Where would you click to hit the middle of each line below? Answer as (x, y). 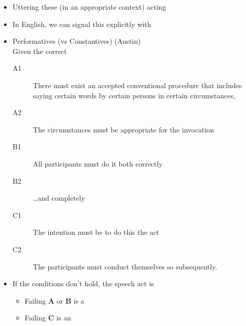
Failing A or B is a (54, 300)
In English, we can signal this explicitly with (82, 24)
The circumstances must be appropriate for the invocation (124, 129)
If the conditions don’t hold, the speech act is (83, 283)
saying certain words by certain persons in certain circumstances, (134, 95)
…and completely (59, 198)
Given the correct (40, 51)
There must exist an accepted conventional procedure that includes (137, 85)
